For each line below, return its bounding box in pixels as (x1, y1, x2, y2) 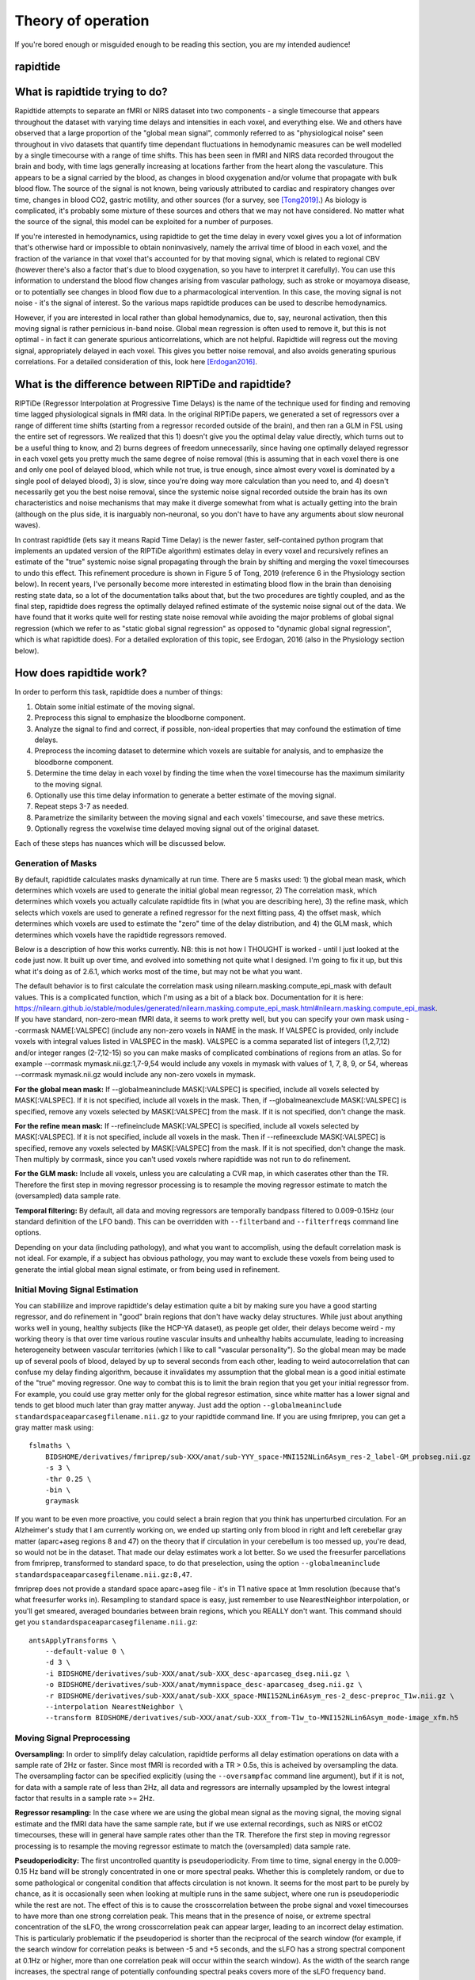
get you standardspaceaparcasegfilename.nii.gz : (14, 1617, 198, 1627)
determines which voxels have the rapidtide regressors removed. (14, 930, 227, 939)
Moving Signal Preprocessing (14, 1733, 131, 1744)
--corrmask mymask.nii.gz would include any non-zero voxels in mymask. (14, 1070, 256, 1079)
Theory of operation (14, 12, 150, 29)
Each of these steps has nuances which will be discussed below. (14, 838, 226, 847)
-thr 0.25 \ (44, 1474, 92, 1483)
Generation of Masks (14, 858, 97, 869)
